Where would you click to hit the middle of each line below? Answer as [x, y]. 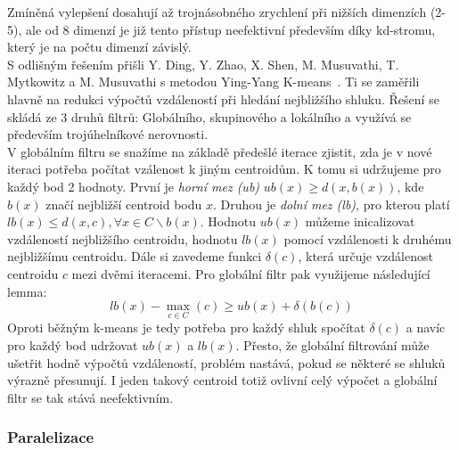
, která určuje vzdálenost [365, 256]
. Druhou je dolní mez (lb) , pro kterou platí [331, 204]
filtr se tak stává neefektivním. [90, 397]
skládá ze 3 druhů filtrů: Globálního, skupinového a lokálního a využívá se [209, 116]
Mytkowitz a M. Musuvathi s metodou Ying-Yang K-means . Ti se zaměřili [213, 82]
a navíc [426, 327]
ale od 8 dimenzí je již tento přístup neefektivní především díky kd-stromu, [230, 29]
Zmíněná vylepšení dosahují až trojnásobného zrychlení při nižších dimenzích [217, 12]
